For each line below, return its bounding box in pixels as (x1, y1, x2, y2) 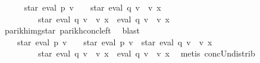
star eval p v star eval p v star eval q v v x (17, 35, 212, 48)
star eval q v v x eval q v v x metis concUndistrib (37, 47, 255, 59)
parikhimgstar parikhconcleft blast (4, 24, 140, 37)
